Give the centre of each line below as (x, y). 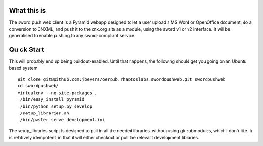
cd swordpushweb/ (38, 86)
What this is (28, 10)
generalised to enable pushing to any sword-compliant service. (72, 36)
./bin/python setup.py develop (55, 106)
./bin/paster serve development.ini (61, 120)
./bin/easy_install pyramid (51, 100)
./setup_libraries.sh (43, 113)
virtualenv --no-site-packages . (57, 93)
